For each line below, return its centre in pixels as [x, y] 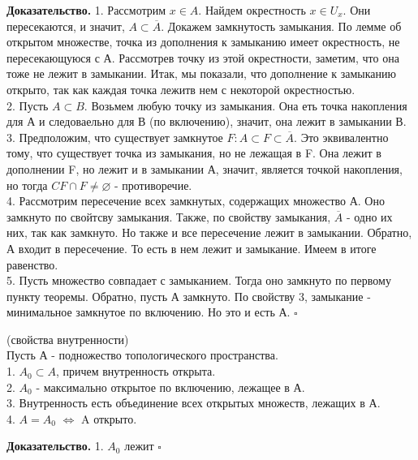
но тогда [27, 185]
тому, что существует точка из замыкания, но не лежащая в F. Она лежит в [194, 153]
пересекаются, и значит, [66, 26]
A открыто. [109, 418]
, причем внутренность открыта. [136, 371]
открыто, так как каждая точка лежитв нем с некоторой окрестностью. [181, 89]
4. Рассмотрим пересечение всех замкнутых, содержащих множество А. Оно [196, 201]
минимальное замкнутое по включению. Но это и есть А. [149, 312]
